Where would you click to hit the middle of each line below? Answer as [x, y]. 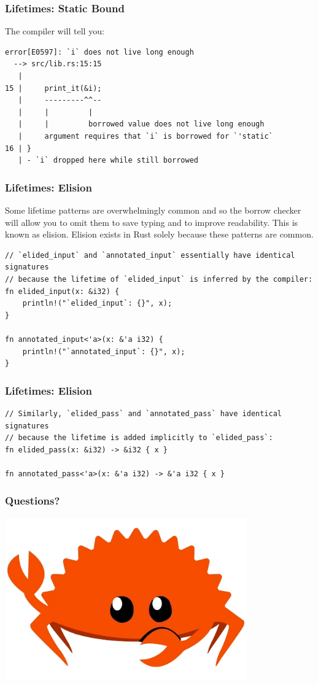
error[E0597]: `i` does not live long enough [99, 52]
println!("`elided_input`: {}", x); [97, 304]
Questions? [33, 501]
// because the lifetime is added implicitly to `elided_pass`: [139, 438]
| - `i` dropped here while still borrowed [108, 161]
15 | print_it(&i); [53, 88]
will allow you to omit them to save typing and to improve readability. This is [152, 222]
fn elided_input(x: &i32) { [62, 291]
